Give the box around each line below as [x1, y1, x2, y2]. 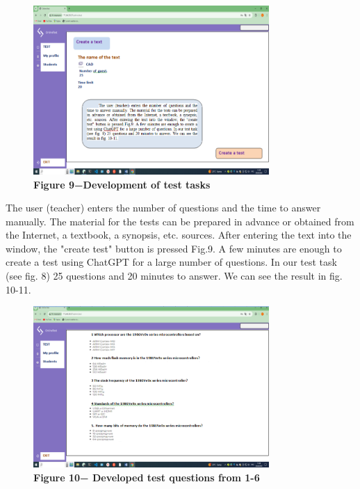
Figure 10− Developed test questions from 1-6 [33, 470, 260, 484]
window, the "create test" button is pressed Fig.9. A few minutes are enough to [6, 241, 342, 255]
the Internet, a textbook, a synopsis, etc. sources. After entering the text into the [6, 227, 352, 242]
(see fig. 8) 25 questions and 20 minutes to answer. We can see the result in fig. [6, 268, 343, 283]
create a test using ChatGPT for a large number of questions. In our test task [6, 255, 337, 269]
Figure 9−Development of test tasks [33, 177, 211, 191]
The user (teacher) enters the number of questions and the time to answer [6, 200, 321, 215]
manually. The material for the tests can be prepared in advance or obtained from [6, 214, 354, 228]
